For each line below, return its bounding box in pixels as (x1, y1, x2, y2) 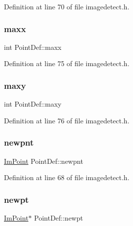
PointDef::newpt (34, 213, 83, 223)
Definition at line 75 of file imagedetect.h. (4, 58, 130, 69)
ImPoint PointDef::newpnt (4, 155, 83, 166)
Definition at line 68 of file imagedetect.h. (4, 172, 130, 183)
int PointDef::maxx (4, 41, 62, 52)
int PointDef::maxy (4, 99, 62, 109)
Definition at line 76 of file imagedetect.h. (4, 115, 130, 125)
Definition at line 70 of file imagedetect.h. (4, 1, 130, 11)
